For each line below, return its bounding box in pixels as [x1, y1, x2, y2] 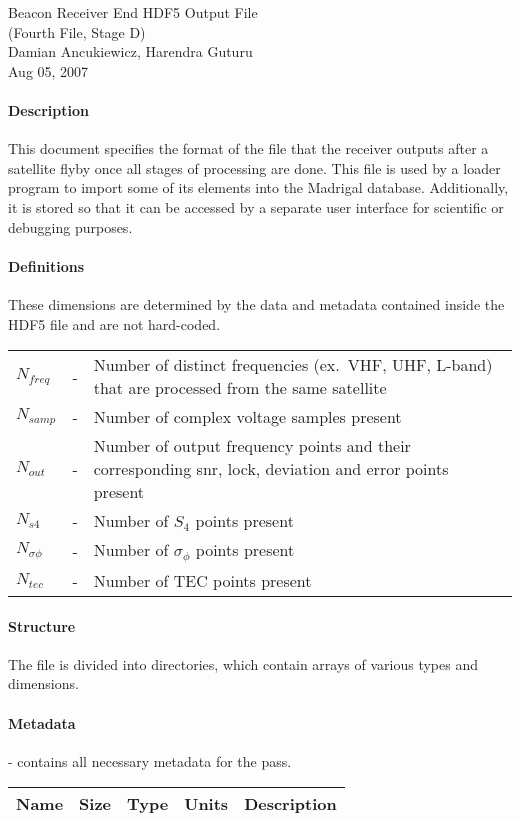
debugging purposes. [8, 216, 133, 237]
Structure [8, 615, 76, 636]
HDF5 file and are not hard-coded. [8, 313, 221, 334]
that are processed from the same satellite [93, 376, 387, 400]
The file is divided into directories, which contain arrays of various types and [8, 653, 478, 674]
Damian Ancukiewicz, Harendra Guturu [8, 41, 253, 62]
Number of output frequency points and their [93, 434, 411, 458]
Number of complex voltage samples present [93, 405, 402, 429]
